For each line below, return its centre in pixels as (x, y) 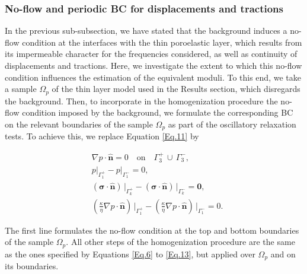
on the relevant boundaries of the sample (79, 124)
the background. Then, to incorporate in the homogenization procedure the (141, 101)
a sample (21, 89)
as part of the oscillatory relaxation (232, 124)
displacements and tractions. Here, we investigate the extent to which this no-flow (153, 65)
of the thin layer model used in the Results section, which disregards (176, 89)
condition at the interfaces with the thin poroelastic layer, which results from (162, 42)
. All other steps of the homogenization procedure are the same (180, 242)
